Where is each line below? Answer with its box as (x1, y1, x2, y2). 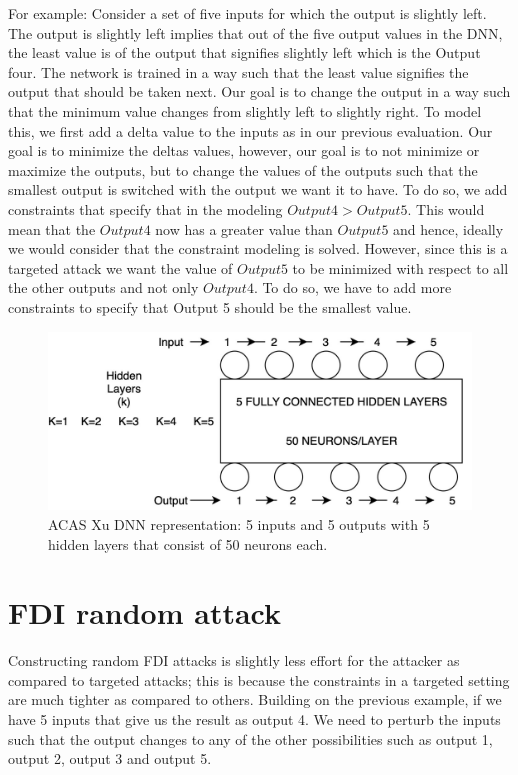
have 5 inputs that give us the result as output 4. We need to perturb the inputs (8, 709, 501, 730)
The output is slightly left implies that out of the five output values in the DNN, (8, 22, 503, 43)
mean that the (8, 218, 96, 239)
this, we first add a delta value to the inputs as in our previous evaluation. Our (8, 120, 493, 141)
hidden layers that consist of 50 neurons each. (48, 533, 328, 554)
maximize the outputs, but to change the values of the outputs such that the (8, 159, 478, 180)
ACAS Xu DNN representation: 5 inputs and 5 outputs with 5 (48, 513, 430, 534)
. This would (407, 198, 485, 219)
